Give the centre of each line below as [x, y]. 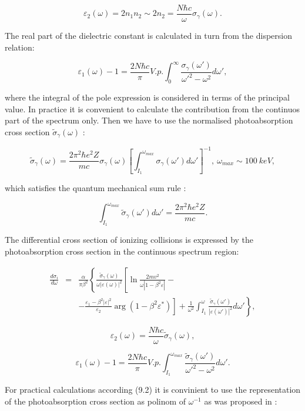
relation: [20, 47]
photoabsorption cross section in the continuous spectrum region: [122, 251]
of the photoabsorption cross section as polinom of [95, 401]
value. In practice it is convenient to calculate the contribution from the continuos [152, 108]
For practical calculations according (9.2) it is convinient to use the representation [153, 390]
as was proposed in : [241, 401]
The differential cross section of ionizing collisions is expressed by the [129, 240]
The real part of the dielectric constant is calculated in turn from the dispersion [148, 36]
